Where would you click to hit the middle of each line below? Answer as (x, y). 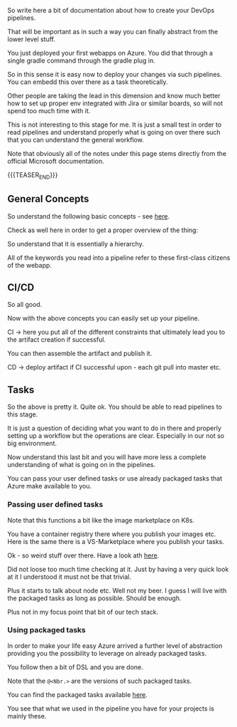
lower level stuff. (31, 39)
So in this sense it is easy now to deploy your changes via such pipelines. (115, 74)
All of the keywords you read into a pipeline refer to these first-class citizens (119, 257)
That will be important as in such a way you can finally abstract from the (113, 32)
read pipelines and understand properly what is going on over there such (114, 132)
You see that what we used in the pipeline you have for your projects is (111, 708)
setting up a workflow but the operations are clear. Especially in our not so (116, 436)
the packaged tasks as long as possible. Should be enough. (94, 598)
